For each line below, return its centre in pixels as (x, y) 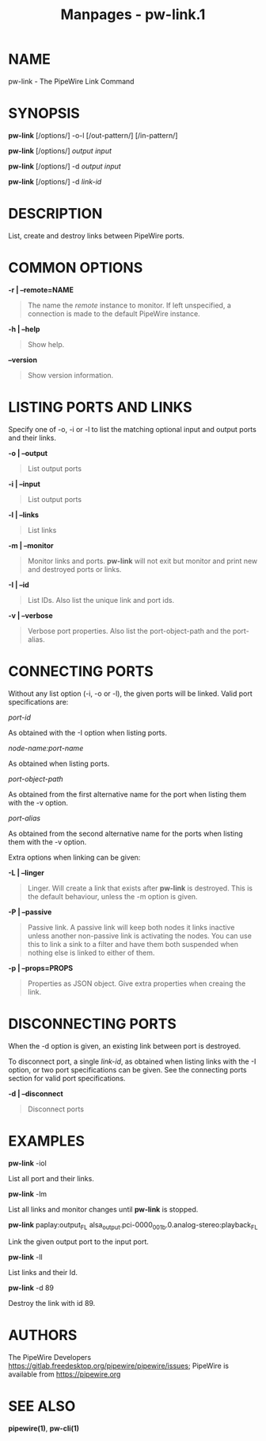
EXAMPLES (46, 1141)
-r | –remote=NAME (41, 290)
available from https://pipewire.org (65, 1374)
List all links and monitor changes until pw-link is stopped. (103, 1209)
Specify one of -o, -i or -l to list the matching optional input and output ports (133, 429)
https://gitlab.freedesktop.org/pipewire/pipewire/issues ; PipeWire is (119, 1366)
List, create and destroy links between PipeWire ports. (96, 235)
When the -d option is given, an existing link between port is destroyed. (125, 1045)
